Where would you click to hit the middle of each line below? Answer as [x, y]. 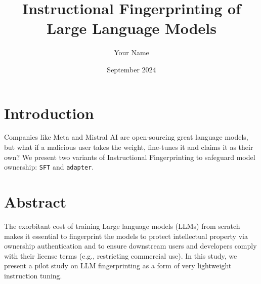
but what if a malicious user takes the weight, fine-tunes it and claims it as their [129, 147]
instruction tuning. [33, 275]
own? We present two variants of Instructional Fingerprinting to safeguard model [130, 157]
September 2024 [132, 69]
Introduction [49, 113]
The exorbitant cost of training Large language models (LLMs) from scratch [122, 226]
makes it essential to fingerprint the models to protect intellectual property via [126, 236]
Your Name [132, 52]
